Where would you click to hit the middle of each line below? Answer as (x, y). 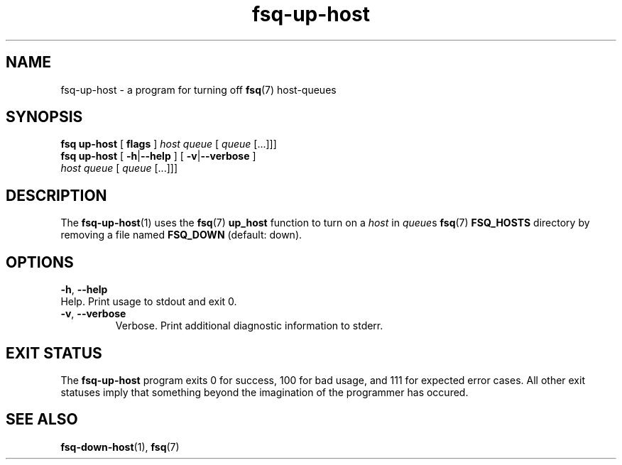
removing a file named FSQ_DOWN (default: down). (181, 235)
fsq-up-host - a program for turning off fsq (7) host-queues (198, 89)
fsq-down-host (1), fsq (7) (120, 447)
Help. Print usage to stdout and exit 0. (149, 302)
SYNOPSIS (44, 117)
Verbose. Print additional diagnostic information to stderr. (249, 326)
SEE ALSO (42, 420)
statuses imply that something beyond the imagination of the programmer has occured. (264, 392)
